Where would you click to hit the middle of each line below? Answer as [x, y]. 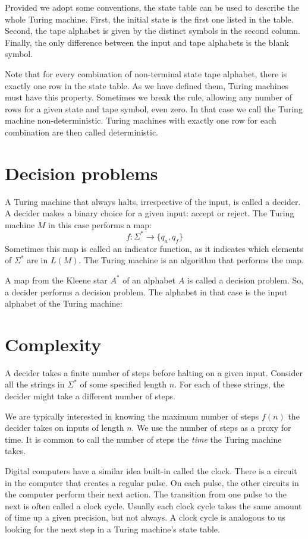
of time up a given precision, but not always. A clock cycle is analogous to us [145, 517]
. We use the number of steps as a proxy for [211, 428]
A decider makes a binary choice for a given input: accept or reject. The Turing [150, 213]
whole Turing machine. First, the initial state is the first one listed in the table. [149, 19]
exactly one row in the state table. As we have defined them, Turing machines [147, 85]
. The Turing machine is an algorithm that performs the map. [191, 260]
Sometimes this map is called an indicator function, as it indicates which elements [154, 248]
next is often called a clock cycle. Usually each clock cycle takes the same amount [153, 505]
